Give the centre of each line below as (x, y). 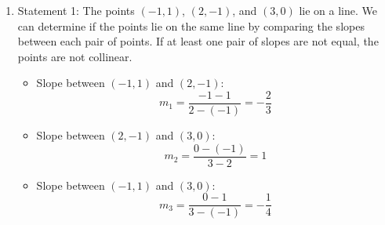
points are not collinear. (75, 56)
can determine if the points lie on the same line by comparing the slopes (191, 25)
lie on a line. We (338, 10)
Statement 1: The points (76, 10)
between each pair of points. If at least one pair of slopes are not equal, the (198, 41)
